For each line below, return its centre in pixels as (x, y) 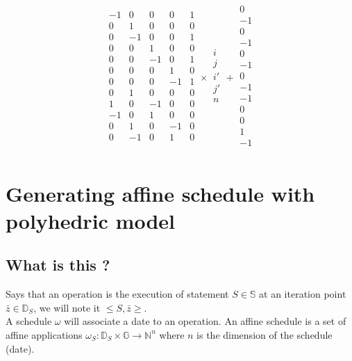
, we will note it (67, 307)
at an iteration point (303, 294)
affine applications (44, 334)
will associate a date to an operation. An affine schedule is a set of (205, 321)
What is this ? (58, 265)
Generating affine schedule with (160, 193)
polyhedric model (90, 220)
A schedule (29, 321)
